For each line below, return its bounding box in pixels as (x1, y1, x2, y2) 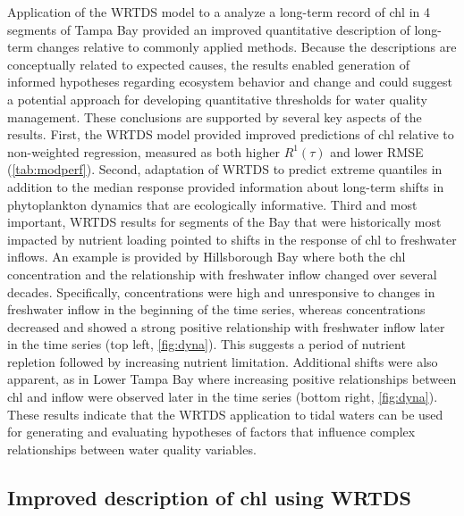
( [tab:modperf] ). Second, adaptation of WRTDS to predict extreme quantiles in (7, 160, 443, 179)
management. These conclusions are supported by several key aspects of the (7, 107, 422, 126)
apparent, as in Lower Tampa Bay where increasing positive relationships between (7, 370, 457, 388)
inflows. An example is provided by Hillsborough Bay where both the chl (7, 247, 406, 266)
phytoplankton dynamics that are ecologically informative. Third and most (7, 195, 418, 213)
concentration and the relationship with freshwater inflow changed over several (7, 264, 437, 283)
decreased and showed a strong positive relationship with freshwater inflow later (7, 317, 445, 336)
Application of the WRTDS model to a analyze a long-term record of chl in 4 (7, 3, 431, 21)
